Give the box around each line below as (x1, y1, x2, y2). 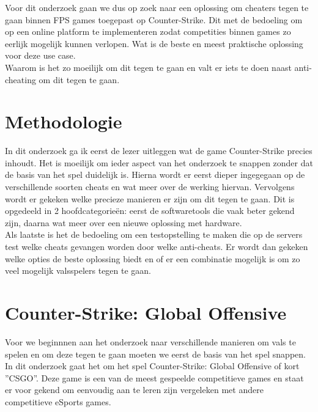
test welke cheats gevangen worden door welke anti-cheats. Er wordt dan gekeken (5, 240, 308, 253)
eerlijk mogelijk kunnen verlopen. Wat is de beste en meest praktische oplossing (5, 37, 303, 50)
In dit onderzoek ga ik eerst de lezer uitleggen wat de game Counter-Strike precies (5, 144, 312, 157)
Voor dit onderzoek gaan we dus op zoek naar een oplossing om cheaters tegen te (5, 1, 309, 13)
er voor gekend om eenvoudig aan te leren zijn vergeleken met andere (5, 383, 264, 396)
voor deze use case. (5, 49, 76, 62)
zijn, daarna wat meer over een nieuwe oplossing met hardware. (5, 216, 242, 229)
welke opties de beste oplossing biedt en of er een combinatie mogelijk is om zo (5, 252, 300, 265)
